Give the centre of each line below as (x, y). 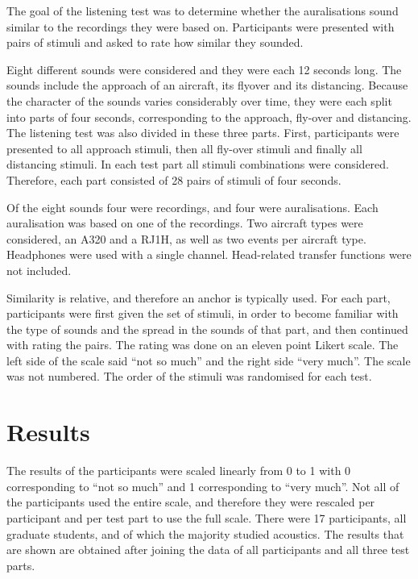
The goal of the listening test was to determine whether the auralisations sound (203, 10)
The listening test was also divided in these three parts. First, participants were (203, 133)
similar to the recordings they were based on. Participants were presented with (201, 26)
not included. (39, 270)
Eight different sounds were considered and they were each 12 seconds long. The (204, 69)
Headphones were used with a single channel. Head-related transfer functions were (209, 254)
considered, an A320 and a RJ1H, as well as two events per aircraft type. (186, 238)
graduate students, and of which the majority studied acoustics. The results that (205, 533)
